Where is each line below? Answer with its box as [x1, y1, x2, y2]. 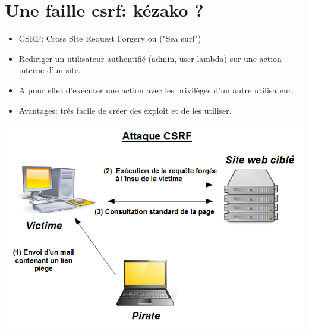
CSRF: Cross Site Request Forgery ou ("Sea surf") [18, 32, 201, 45]
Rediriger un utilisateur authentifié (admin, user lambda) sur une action [18, 52, 282, 64]
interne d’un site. [18, 64, 81, 76]
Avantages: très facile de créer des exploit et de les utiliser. [18, 104, 232, 116]
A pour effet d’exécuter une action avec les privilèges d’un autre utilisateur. [18, 83, 294, 96]
